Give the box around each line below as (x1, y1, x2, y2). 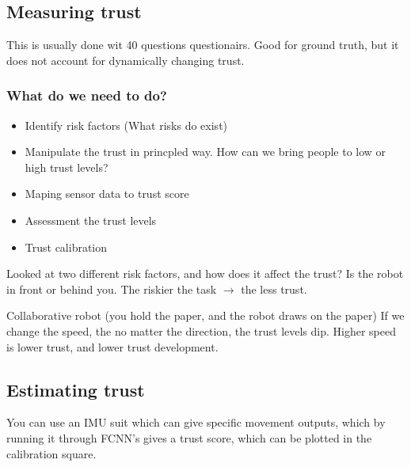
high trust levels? (25, 158, 108, 175)
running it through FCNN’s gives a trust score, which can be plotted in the (6, 429, 372, 446)
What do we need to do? (6, 85, 167, 105)
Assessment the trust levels (25, 211, 157, 228)
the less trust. (241, 280, 307, 297)
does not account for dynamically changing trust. (6, 51, 245, 68)
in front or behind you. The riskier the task (6, 280, 217, 297)
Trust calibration (25, 238, 108, 255)
